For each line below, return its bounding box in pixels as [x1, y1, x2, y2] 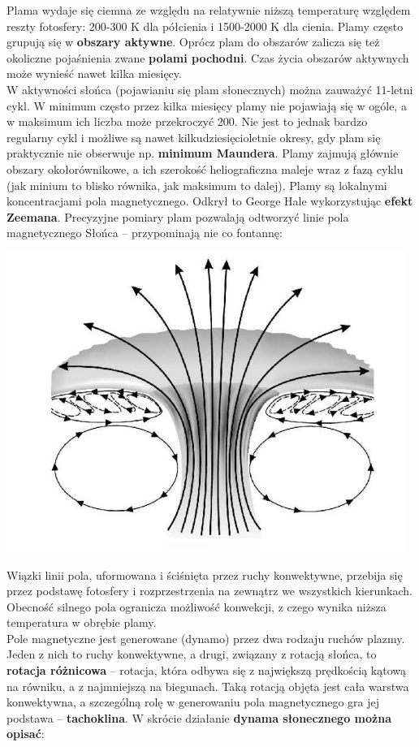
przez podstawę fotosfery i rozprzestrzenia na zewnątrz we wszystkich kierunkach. [6, 582, 413, 599]
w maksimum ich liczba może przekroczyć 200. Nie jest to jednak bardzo [6, 113, 368, 130]
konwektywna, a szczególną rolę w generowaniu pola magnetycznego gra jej [6, 693, 380, 710]
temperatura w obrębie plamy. [6, 614, 157, 631]
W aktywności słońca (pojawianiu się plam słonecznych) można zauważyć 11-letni [6, 80, 413, 97]
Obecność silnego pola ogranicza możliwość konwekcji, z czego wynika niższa [6, 598, 387, 615]
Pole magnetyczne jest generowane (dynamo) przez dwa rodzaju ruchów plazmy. [6, 629, 405, 646]
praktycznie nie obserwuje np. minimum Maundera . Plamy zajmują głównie [6, 145, 399, 162]
